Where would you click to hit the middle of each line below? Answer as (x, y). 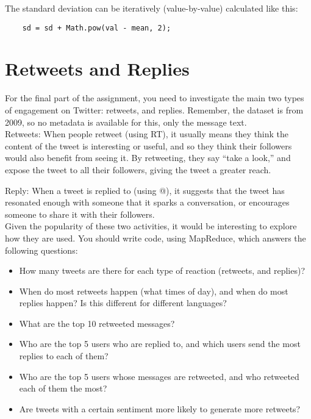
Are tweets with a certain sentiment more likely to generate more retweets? (160, 408)
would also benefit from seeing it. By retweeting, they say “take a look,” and (148, 158)
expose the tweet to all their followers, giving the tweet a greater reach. (138, 169)
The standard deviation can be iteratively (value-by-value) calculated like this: (152, 8)
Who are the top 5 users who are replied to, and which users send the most (160, 344)
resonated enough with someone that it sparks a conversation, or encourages (147, 202)
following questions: (41, 250)
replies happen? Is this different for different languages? (123, 303)
